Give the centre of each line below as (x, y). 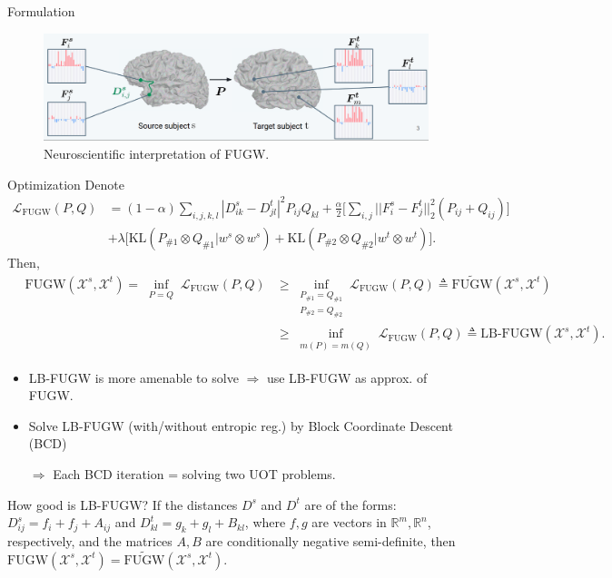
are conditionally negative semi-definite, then (331, 541)
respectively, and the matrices (90, 541)
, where (265, 522)
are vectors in (349, 522)
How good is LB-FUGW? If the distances (123, 504)
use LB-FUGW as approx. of (347, 377)
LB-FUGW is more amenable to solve (133, 377)
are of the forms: (350, 504)
